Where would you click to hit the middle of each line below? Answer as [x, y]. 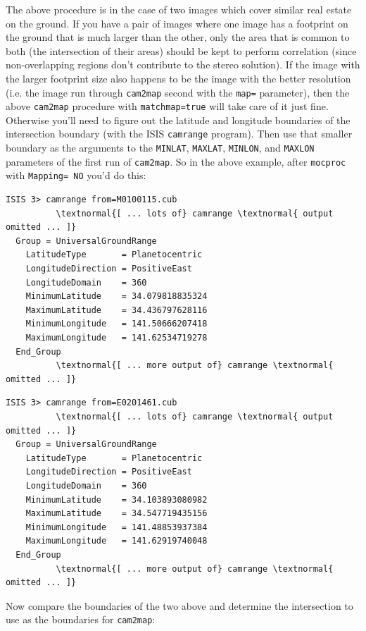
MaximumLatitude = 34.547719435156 [116, 514]
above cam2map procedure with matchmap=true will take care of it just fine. [167, 106]
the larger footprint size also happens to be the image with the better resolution [178, 78]
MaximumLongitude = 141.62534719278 [116, 338]
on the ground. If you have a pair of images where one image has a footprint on [177, 23]
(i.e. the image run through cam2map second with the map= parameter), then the [178, 92]
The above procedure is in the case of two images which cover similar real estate [179, 9]
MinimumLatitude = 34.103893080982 [116, 500]
